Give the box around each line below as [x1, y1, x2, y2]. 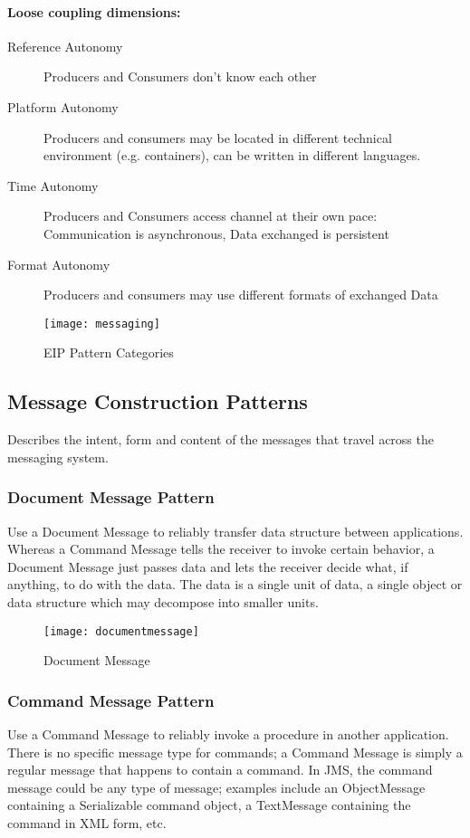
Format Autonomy [7, 254, 110, 273]
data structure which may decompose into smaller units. [7, 592, 319, 611]
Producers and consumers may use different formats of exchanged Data [43, 285, 438, 304]
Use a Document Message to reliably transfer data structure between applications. [7, 521, 464, 540]
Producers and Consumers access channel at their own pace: [43, 206, 378, 225]
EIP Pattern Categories [43, 343, 174, 362]
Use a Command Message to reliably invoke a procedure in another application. [7, 725, 449, 744]
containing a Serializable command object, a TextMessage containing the [7, 795, 411, 814]
